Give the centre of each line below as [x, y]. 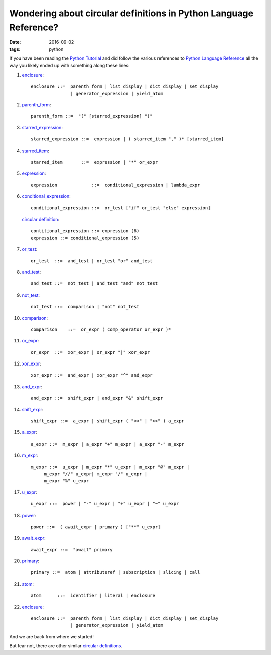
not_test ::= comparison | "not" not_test [85, 307]
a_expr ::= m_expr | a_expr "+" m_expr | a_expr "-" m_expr [107, 444]
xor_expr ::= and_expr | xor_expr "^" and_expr [92, 375]
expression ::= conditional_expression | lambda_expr [115, 185]
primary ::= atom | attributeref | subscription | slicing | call [115, 572]
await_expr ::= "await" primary [72, 550]
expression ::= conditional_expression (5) [85, 238]
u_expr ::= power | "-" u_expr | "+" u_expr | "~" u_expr [105, 504]
